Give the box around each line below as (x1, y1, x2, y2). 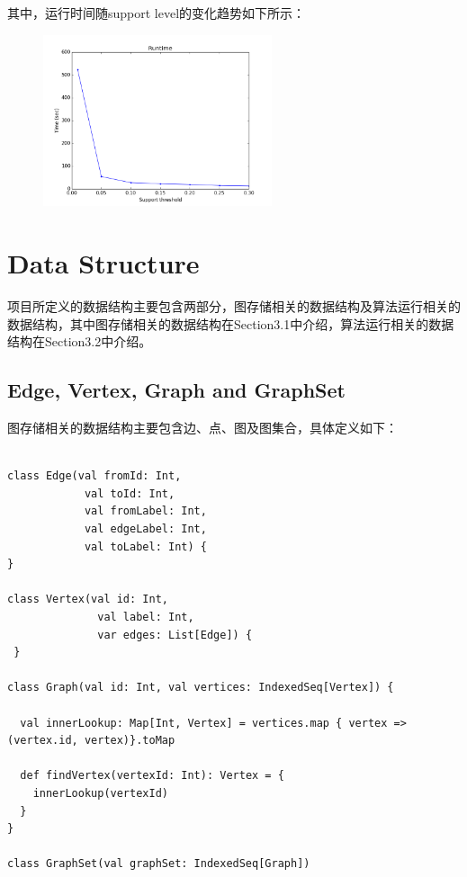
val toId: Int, (84, 487, 175, 500)
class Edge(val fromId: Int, (7, 470, 182, 483)
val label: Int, (97, 611, 194, 624)
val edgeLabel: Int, (84, 523, 207, 536)
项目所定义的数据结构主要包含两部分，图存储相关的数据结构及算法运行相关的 (7, 297, 461, 316)
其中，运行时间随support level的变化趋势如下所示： (7, 4, 306, 22)
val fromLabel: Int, (84, 505, 207, 518)
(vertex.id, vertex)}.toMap (7, 734, 175, 747)
